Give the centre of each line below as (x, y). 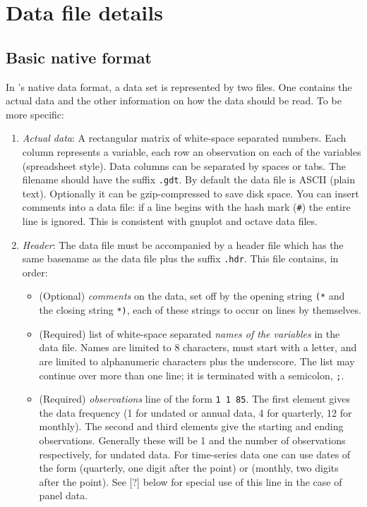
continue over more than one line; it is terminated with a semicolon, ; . (192, 375)
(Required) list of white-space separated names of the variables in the (189, 333)
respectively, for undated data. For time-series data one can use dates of (195, 454)
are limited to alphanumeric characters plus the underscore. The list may (197, 361)
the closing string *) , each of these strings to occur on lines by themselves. (200, 310)
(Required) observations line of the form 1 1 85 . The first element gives (194, 399)
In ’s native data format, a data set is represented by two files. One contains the (179, 86)
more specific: (35, 114)
